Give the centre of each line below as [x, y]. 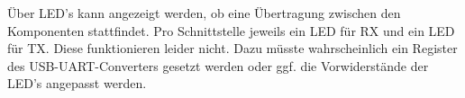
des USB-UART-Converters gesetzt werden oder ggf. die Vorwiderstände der [218, 65]
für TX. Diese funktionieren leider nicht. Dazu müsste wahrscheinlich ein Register [232, 48]
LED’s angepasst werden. [77, 83]
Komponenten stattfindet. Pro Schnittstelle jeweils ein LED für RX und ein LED [231, 30]
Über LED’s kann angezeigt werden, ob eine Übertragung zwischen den [204, 13]
